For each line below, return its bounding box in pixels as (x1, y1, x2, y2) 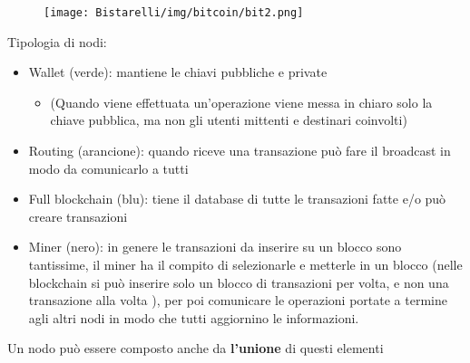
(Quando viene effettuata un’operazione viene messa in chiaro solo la (50, 92, 433, 111)
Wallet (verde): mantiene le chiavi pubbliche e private (28, 62, 328, 81)
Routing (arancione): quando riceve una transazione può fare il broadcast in (28, 141, 451, 160)
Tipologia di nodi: (7, 32, 107, 51)
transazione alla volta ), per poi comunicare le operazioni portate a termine (28, 291, 447, 310)
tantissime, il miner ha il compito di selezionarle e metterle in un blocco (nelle (28, 255, 463, 273)
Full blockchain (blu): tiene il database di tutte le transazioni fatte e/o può (28, 189, 446, 208)
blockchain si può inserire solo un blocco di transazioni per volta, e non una (28, 272, 449, 291)
